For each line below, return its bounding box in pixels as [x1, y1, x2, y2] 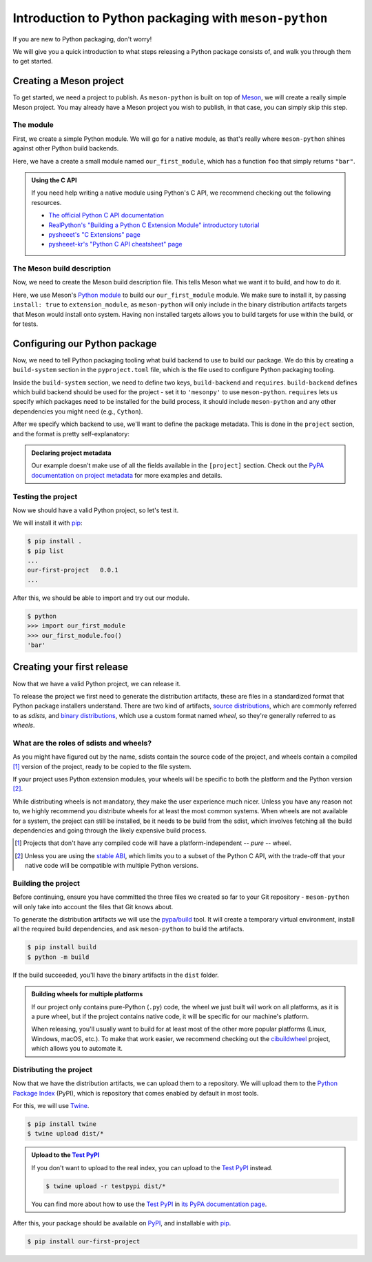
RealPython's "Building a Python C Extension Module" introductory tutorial [48, 221, 260, 229]
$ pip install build [27, 943, 96, 951]
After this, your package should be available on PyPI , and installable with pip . [12, 1219, 231, 1227]
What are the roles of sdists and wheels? [12, 738, 152, 748]
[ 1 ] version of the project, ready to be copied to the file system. [12, 762, 192, 770]
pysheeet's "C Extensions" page [48, 230, 141, 238]
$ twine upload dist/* [27, 1129, 104, 1138]
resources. [31, 198, 62, 206]
